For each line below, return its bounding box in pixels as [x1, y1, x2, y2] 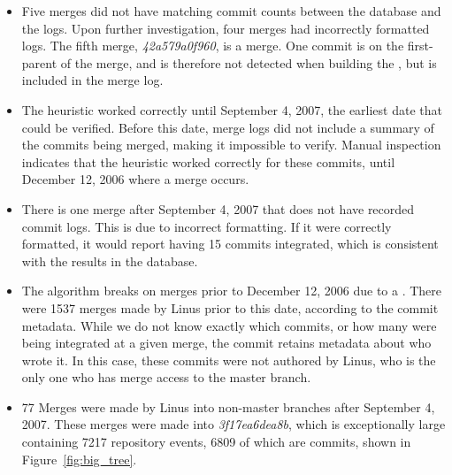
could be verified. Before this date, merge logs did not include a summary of [21, 118, 434, 136]
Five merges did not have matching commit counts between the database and [21, 2, 441, 19]
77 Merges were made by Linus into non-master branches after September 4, [21, 397, 435, 416]
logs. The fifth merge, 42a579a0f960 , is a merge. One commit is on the [21, 36, 404, 55]
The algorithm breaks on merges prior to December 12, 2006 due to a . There [21, 281, 442, 300]
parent [21, 53, 57, 72]
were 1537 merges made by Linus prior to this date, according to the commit [21, 298, 439, 317]
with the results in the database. [21, 251, 198, 270]
